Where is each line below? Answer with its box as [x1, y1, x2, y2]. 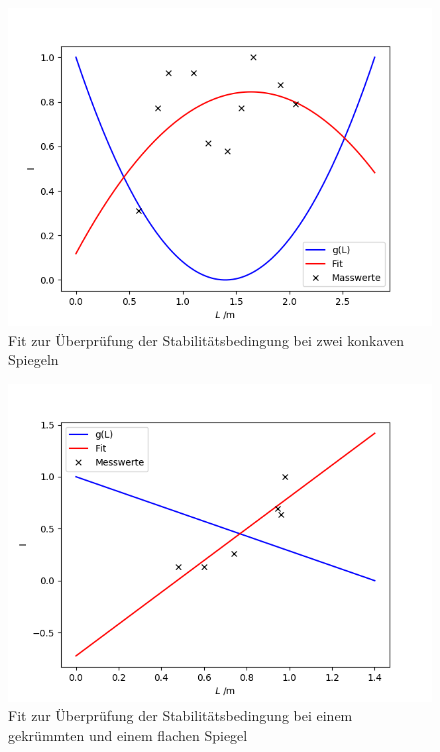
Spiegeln [8, 349, 59, 370]
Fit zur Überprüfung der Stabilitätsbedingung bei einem [8, 705, 353, 726]
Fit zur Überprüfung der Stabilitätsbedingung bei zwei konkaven [8, 329, 405, 350]
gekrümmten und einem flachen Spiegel [8, 724, 248, 745]
